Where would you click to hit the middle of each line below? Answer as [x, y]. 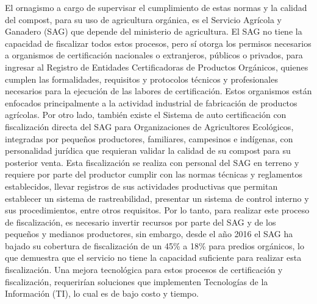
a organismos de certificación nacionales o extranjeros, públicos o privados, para [154, 55]
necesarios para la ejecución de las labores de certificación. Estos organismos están [158, 91]
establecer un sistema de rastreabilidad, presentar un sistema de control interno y [157, 198]
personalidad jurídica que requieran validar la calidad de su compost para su [148, 150]
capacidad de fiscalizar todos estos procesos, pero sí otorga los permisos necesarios [158, 43]
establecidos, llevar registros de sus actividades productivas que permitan [141, 186]
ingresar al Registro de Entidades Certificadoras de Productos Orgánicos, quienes [157, 67]
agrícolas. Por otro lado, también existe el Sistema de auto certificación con [146, 115]
